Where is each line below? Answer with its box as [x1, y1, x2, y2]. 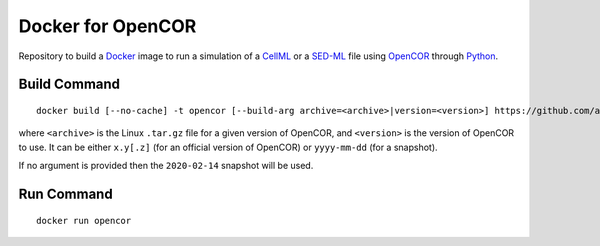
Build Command [18, 76, 120, 93]
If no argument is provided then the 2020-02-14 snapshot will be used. [18, 160, 314, 172]
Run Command [18, 185, 114, 202]
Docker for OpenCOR [18, 15, 197, 37]
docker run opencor [36, 215, 132, 226]
